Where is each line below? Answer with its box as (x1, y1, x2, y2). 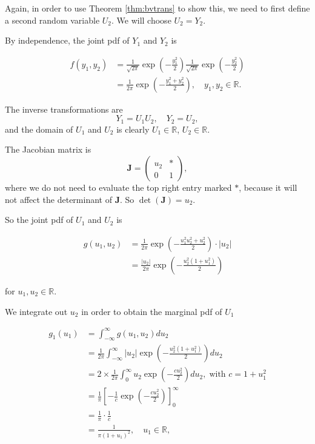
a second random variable (5, 13, 100, 26)
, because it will (239, 181, 297, 194)
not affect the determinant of (5, 193, 112, 205)
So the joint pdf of (5, 213, 73, 226)
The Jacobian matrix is (5, 143, 91, 156)
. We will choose (111, 13, 171, 26)
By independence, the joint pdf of (5, 34, 130, 47)
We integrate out (5, 305, 68, 317)
